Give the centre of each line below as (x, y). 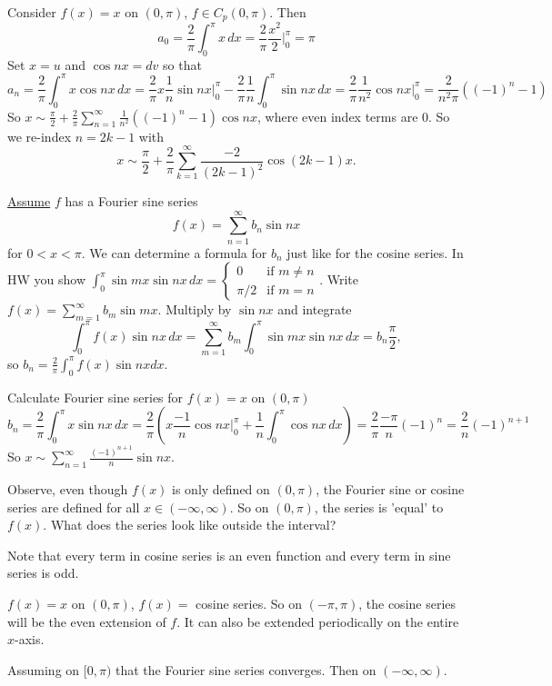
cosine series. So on (249, 603)
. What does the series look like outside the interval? (190, 525)
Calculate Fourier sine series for (95, 397)
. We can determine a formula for (174, 252)
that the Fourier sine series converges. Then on (246, 669)
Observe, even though (68, 489)
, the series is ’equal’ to (379, 507)
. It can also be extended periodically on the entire (318, 621)
